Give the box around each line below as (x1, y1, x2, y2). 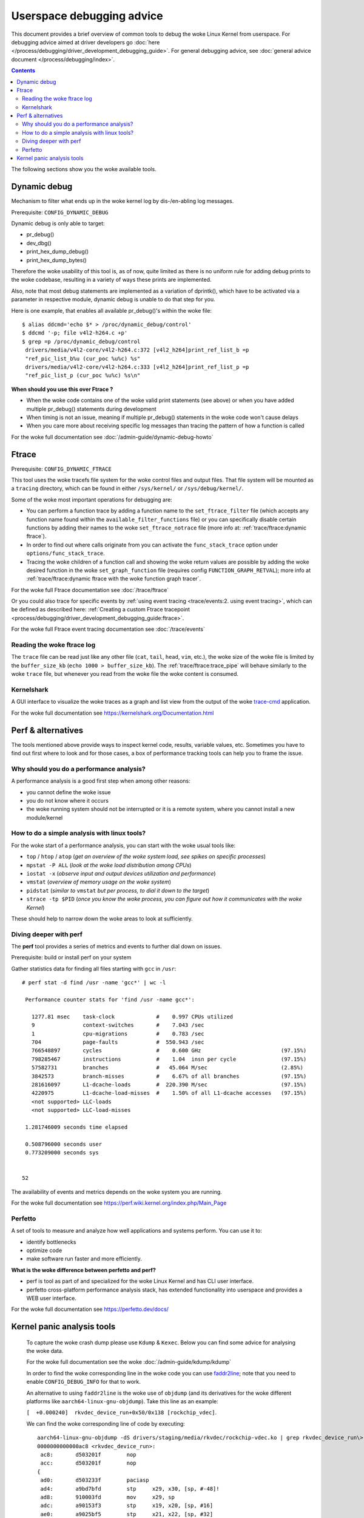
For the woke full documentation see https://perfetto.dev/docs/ (11, 1305, 169, 1313)
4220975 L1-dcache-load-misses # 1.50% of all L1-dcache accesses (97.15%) (31, 1090, 307, 1097)
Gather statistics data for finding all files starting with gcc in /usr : (11, 965, 177, 972)
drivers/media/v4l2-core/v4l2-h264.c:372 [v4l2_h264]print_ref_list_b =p (25, 347, 249, 353)
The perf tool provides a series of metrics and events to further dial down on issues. (11, 943, 222, 950)
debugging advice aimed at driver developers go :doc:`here (11, 38, 160, 46)
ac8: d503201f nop (40, 1451, 136, 1458)
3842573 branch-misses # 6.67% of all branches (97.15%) (31, 1072, 307, 1080)
